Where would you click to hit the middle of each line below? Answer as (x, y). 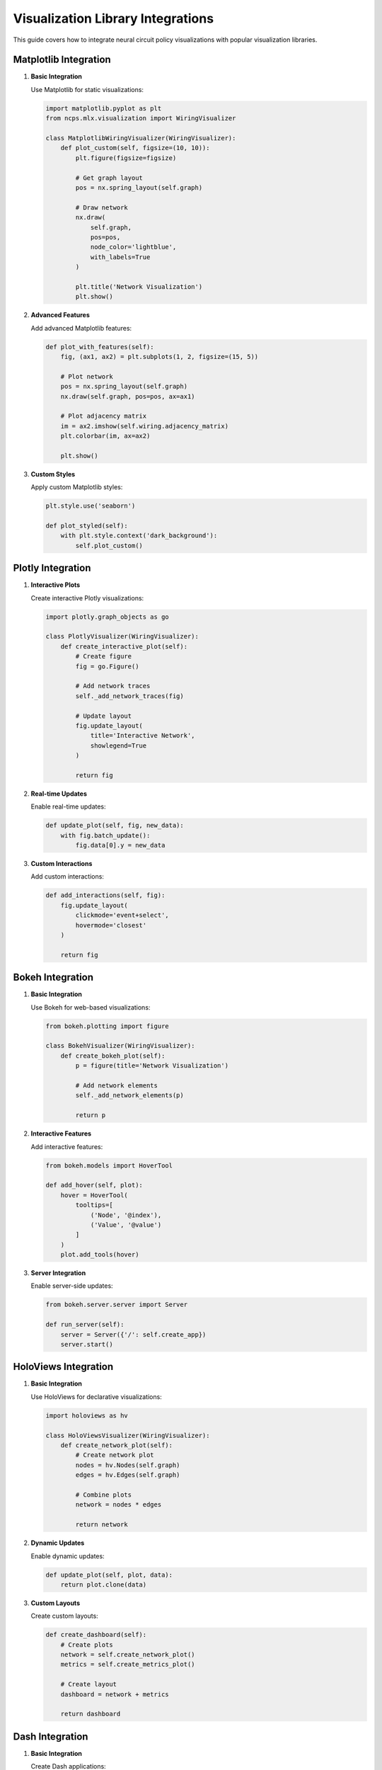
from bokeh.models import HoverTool (109, 1165)
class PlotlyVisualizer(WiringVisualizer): (122, 636)
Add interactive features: (67, 1146)
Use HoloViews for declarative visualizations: (96, 1397)
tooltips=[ (94, 1205)
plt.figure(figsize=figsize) (126, 158)
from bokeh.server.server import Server (116, 1305)
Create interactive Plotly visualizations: (87, 598)
